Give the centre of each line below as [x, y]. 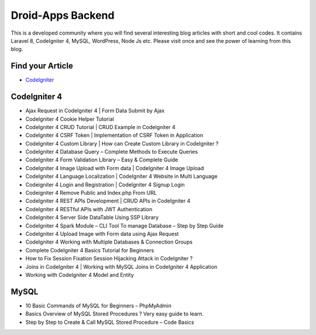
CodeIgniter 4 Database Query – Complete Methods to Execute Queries [112, 152]
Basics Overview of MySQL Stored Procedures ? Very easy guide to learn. [115, 314]
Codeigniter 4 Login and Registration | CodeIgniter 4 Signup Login [105, 184]
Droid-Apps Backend [63, 15]
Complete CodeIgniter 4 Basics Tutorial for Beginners [90, 250]
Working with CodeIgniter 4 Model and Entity [80, 275]
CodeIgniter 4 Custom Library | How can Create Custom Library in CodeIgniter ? [122, 143]
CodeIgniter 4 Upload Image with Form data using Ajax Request [102, 234]
